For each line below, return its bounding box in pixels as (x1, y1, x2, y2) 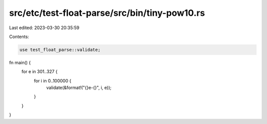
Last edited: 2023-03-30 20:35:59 (9, 25, 80, 31)
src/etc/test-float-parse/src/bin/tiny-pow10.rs (9, 7, 205, 18)
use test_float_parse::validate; (19, 47, 101, 52)
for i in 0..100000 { (34, 78, 72, 83)
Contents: (9, 34, 29, 40)
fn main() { (9, 59, 31, 65)
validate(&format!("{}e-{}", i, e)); (46, 84, 112, 91)
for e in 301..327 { (21, 69, 58, 75)
